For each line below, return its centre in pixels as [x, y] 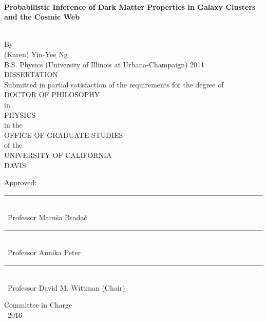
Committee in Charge [38, 305]
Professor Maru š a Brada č [47, 217]
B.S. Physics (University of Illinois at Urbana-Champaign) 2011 [104, 64]
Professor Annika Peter [44, 252]
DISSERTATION [31, 74]
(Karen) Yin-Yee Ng [36, 54]
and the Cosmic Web [42, 17]
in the [13, 125]
